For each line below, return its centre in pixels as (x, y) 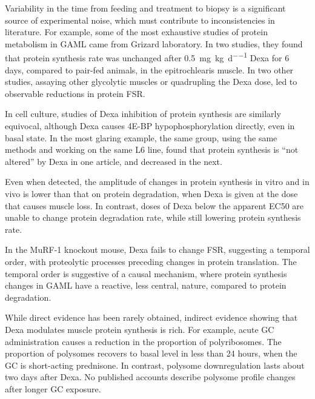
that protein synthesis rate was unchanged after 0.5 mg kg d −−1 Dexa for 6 (147, 57)
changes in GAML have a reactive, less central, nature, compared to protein (146, 285)
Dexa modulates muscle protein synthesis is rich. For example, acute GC (140, 329)
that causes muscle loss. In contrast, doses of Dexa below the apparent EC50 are (154, 205)
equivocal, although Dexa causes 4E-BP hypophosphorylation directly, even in (150, 126)
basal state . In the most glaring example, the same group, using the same (141, 137)
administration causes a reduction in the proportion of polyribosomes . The (143, 341)
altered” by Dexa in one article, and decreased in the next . (114, 161)
